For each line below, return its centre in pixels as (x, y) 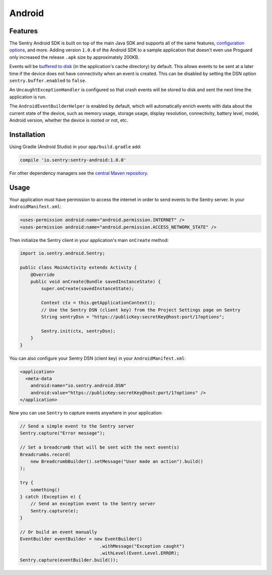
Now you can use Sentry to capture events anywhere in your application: (86, 413)
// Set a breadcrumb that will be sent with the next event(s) (100, 448)
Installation (27, 134)
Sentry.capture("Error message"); (62, 433)
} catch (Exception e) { (51, 497)
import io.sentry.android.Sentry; (62, 253)
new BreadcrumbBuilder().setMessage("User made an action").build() (117, 462)
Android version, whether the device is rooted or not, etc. (69, 120)
